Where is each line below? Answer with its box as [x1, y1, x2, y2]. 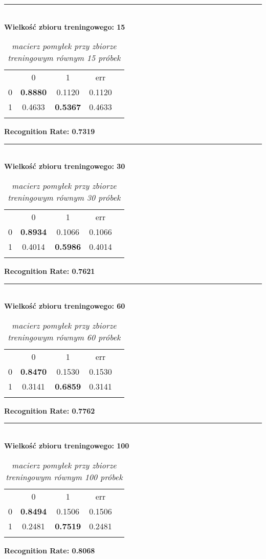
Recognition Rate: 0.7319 [4, 126, 95, 137]
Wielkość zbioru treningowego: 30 [4, 161, 125, 171]
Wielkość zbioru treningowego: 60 [4, 300, 125, 311]
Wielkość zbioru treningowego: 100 [4, 440, 129, 450]
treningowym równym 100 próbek [6, 470, 123, 483]
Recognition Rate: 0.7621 [4, 265, 95, 276]
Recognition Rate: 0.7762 [4, 405, 95, 416]
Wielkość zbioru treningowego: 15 [4, 21, 125, 32]
